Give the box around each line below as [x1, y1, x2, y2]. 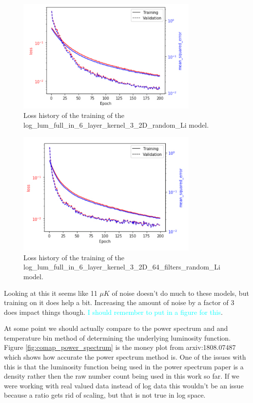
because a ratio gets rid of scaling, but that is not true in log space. [4, 390, 206, 400]
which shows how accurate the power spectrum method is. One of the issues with [4, 352, 246, 362]
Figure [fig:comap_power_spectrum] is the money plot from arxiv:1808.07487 [4, 342, 236, 352]
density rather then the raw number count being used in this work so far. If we [4, 371, 239, 381]
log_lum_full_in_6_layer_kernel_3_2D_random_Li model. [23, 120, 209, 130]
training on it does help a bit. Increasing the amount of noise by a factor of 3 [4, 297, 234, 307]
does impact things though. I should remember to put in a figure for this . [4, 307, 223, 317]
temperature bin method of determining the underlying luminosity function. [4, 332, 231, 343]
